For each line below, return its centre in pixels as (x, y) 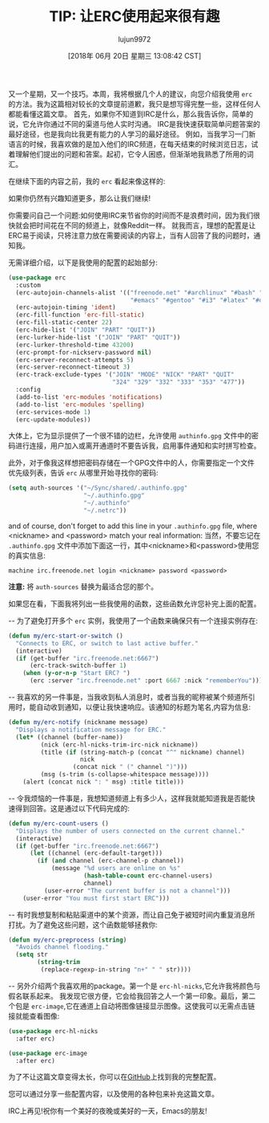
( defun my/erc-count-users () (59, 824)
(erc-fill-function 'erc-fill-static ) (80, 315)
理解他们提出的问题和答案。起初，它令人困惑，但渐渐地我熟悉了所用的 (130, 154)
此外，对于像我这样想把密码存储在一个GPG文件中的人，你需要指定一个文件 (131, 463)
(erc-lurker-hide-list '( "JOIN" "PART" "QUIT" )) (98, 337)
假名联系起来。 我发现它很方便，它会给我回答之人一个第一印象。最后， (125, 995)
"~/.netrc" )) (105, 511)
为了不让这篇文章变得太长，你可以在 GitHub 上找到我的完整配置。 (114, 1077)
